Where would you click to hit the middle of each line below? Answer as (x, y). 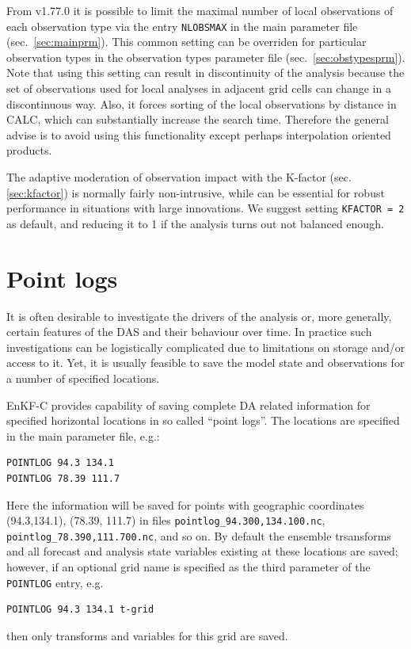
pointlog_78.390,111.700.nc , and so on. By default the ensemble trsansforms (199, 535)
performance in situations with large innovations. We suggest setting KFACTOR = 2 (205, 208)
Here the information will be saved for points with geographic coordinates (185, 504)
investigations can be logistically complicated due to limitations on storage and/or (206, 347)
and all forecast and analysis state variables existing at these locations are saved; (202, 551)
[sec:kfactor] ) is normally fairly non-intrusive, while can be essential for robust (196, 192)
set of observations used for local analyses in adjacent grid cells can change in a (199, 88)
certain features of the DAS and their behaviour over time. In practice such (189, 332)
